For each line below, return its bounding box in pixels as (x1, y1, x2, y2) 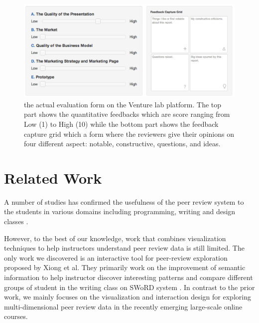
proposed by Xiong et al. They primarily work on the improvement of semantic (4, 262, 246, 273)
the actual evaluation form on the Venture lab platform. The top (24, 99, 222, 109)
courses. (4, 311, 28, 322)
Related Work (4, 167, 102, 188)
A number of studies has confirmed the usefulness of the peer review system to (4, 196, 244, 207)
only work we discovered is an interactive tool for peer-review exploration (4, 252, 228, 263)
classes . (4, 216, 28, 227)
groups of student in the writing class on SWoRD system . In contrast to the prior (4, 282, 255, 292)
